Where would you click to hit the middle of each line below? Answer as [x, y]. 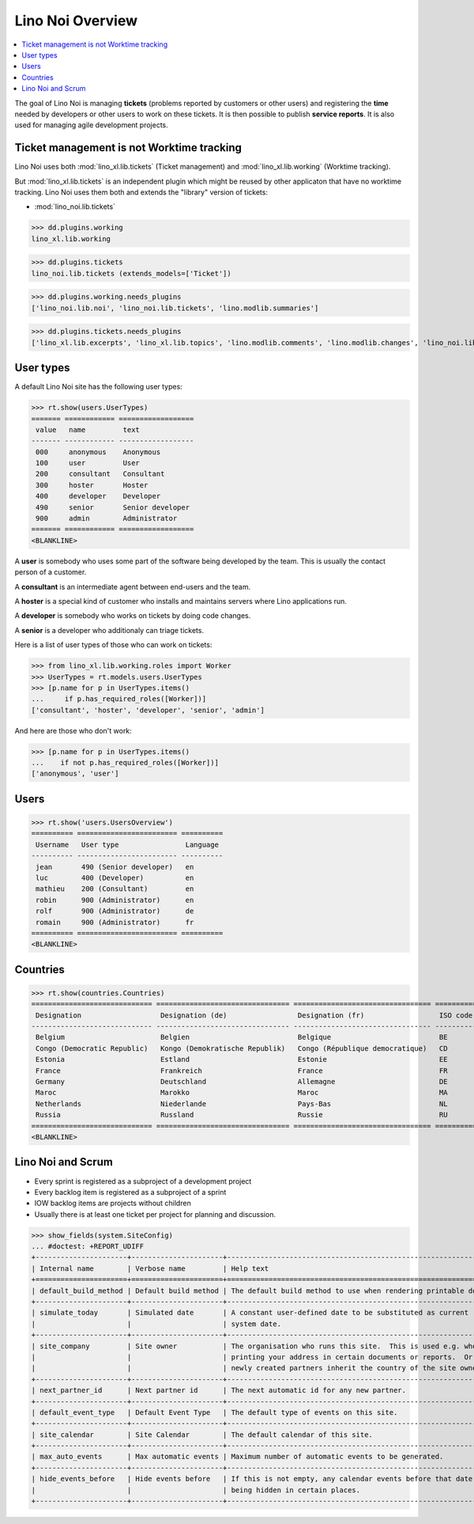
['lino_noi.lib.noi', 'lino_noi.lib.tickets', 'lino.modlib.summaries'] [175, 308]
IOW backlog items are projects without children [113, 1204]
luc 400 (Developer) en [115, 878]
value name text [88, 430]
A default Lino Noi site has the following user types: [99, 387]
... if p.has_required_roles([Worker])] [119, 699]
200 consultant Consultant [100, 474]
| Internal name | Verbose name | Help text [150, 1268]
